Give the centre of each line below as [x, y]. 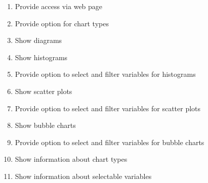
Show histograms [41, 57]
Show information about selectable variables [83, 176]
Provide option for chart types [62, 23]
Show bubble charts [45, 125]
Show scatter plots [44, 91]
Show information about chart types [71, 159]
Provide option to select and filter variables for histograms [105, 74]
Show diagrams [38, 40]
